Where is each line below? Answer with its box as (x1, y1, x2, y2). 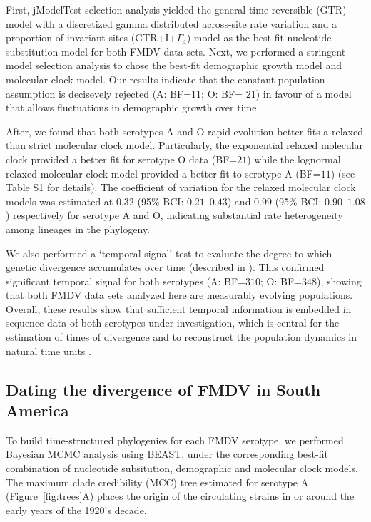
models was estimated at (6, 193, 113, 208)
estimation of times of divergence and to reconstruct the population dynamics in (6, 329, 357, 344)
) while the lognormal (247, 151, 341, 166)
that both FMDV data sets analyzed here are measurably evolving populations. (6, 287, 353, 302)
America (6, 399, 69, 421)
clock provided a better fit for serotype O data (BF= (6, 151, 238, 166)
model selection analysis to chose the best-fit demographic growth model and (6, 58, 342, 73)
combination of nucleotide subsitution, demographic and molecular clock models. (6, 461, 358, 476)
